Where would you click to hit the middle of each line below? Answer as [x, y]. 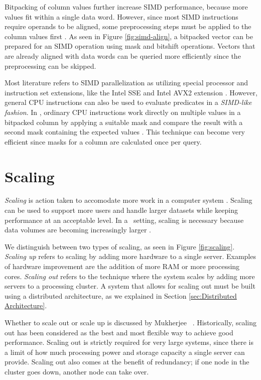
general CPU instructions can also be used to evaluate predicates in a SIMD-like [128, 102]
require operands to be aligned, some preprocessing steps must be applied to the [128, 26]
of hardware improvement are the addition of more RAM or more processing [122, 266]
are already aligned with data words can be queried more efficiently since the [123, 55]
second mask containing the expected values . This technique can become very [125, 132]
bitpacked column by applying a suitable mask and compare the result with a [124, 122]
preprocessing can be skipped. [50, 66]
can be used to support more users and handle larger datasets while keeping [121, 210]
